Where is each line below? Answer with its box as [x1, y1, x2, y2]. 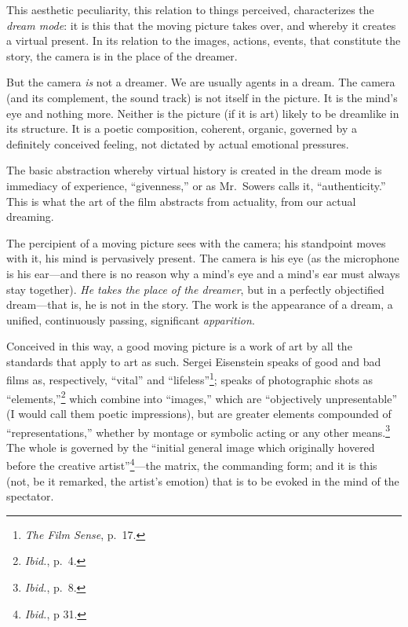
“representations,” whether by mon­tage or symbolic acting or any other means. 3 [6, 421, 390, 440]
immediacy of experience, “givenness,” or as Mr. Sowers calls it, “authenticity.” [6, 177, 386, 193]
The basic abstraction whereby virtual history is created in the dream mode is [6, 162, 382, 178]
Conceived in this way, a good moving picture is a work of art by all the [6, 338, 352, 354]
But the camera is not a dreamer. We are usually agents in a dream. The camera [6, 74, 395, 90]
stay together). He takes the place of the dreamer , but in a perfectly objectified [6, 280, 384, 297]
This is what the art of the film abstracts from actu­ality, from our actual [6, 192, 356, 209]
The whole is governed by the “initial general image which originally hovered [6, 438, 375, 455]
